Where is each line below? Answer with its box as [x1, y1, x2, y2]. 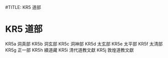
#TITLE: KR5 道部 [5, 4, 41, 10]
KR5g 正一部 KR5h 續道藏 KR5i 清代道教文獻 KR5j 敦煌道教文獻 [5, 47, 134, 53]
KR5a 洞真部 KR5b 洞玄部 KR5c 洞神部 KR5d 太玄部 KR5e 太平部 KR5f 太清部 [5, 41, 163, 47]
